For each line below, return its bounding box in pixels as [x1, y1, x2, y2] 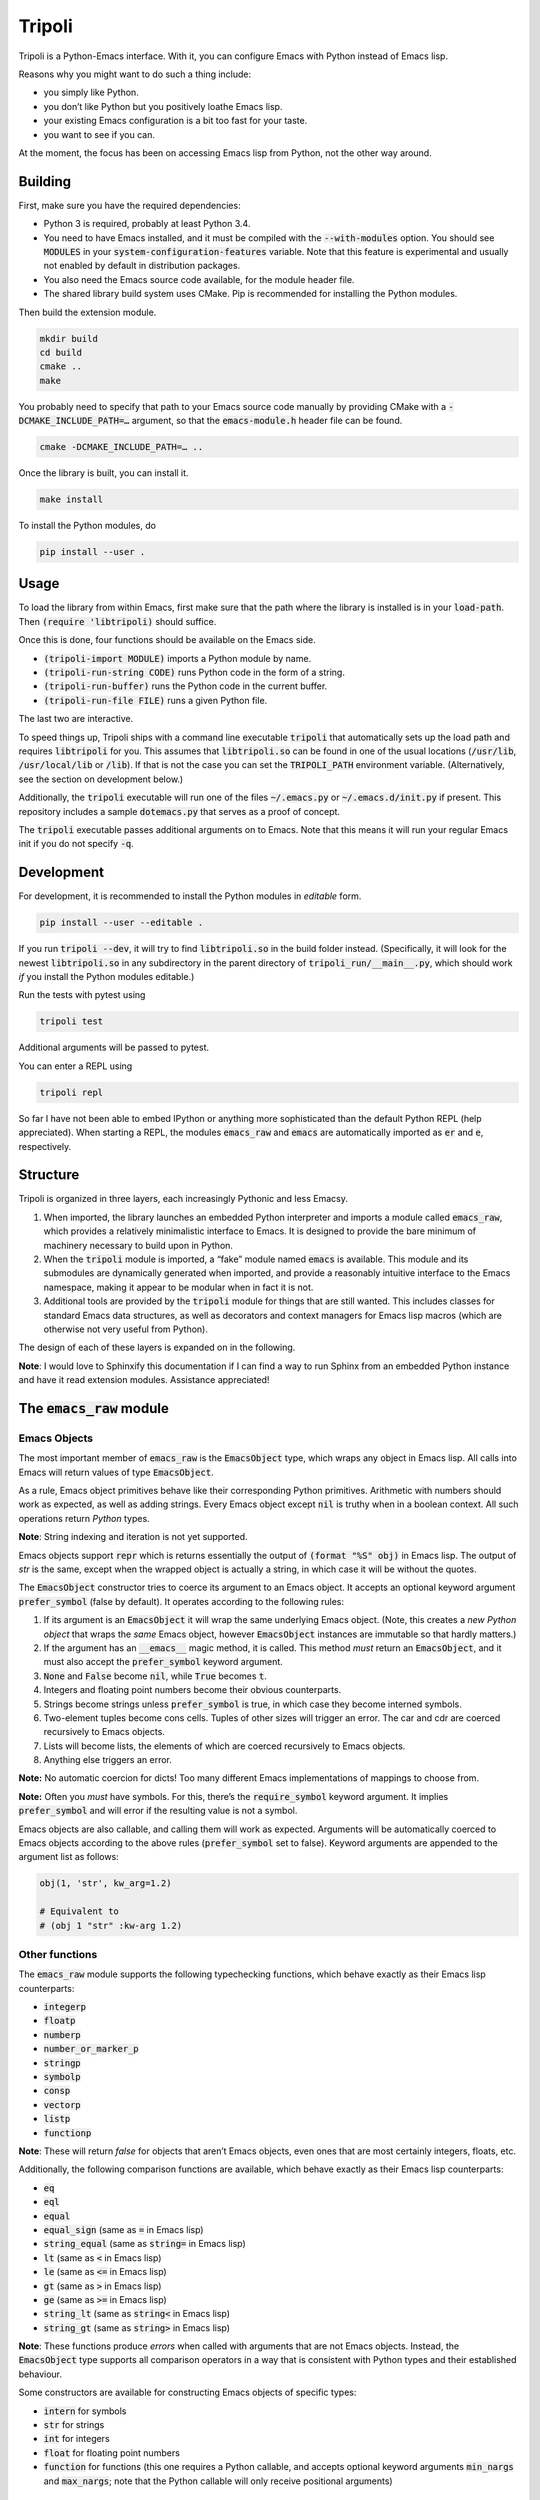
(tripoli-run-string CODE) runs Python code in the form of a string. [43, 666, 345, 679]
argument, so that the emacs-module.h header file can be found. [131, 415, 403, 427]
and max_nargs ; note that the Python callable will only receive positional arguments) [43, 2475, 394, 2487]
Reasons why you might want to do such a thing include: [18, 68, 252, 80]
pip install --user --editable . [39, 917, 204, 929]
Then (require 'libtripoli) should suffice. [18, 615, 217, 627]
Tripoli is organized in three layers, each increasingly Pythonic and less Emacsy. [18, 1193, 349, 1205]
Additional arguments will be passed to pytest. [18, 1041, 210, 1054]
